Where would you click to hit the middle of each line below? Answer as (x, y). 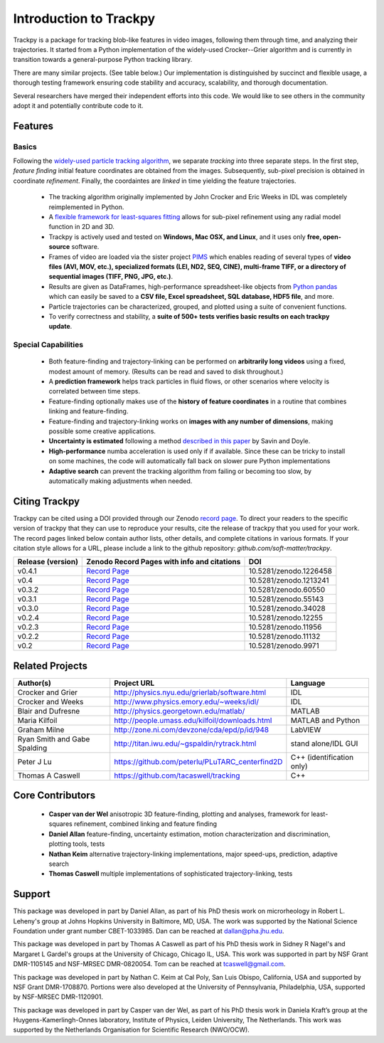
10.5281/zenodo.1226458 (290, 571)
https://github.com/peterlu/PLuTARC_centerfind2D (198, 761)
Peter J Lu (35, 761)
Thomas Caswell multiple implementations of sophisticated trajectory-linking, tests (171, 874)
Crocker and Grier (48, 692)
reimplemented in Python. (86, 207)
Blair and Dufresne (49, 711)
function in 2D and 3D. (82, 227)
